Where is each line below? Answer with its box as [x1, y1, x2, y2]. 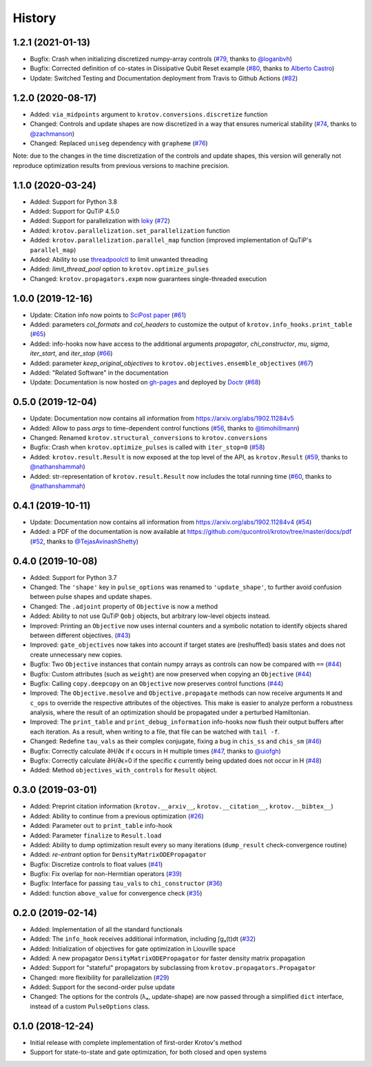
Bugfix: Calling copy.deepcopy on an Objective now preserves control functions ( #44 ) [30, 679, 284, 687]
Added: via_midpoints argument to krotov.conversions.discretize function [30, 110, 268, 118]
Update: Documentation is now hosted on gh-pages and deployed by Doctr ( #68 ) [30, 378, 261, 386]
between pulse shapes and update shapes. [30, 592, 152, 601]
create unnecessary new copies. [30, 650, 123, 659]
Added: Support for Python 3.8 [30, 197, 117, 206]
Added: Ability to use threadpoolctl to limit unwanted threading [30, 255, 208, 263]
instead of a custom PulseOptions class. [30, 1002, 150, 1011]
